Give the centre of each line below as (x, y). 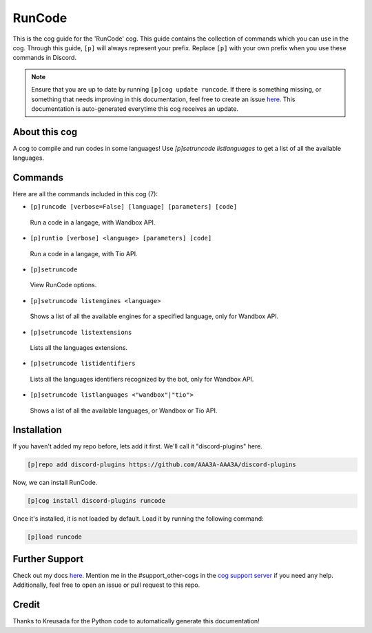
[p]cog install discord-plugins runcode (96, 501)
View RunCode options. (63, 285)
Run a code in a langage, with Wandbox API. (93, 222)
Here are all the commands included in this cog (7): (85, 194)
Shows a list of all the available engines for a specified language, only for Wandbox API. (154, 316)
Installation (37, 430)
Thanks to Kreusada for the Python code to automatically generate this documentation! (136, 621)
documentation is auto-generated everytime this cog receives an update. (135, 108)
